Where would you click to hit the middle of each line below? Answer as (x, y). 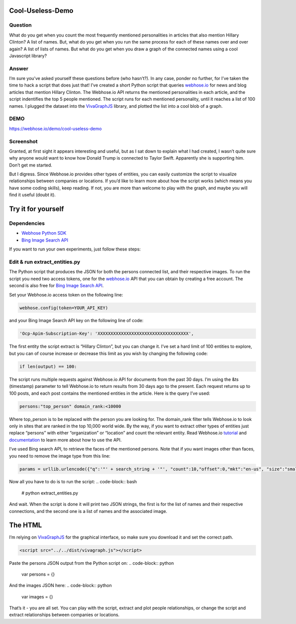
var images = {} (37, 597)
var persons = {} (38, 574)
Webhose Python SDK (44, 233)
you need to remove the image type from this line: (60, 456)
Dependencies (27, 223)
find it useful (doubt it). (33, 195)
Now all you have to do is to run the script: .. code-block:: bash (73, 482)
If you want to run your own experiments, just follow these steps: (75, 249)
